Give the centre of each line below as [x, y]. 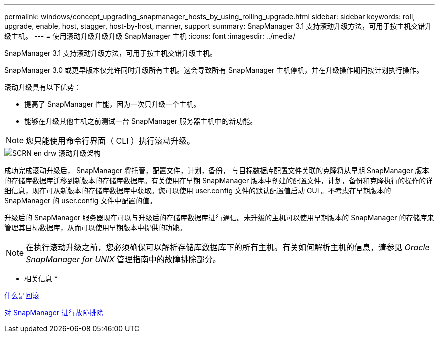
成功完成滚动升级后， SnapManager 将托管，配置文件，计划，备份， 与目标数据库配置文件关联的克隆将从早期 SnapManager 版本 [217, 170]
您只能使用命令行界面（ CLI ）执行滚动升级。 [111, 141]
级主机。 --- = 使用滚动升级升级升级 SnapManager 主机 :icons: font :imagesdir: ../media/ [150, 36]
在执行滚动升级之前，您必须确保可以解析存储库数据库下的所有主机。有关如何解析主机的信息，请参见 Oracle [228, 247]
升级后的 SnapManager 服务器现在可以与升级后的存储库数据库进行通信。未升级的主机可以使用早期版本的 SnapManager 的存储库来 [219, 217]
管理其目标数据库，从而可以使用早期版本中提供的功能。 [95, 227]
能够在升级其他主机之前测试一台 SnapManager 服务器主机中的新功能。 [141, 121]
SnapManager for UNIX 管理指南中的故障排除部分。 [123, 259]
